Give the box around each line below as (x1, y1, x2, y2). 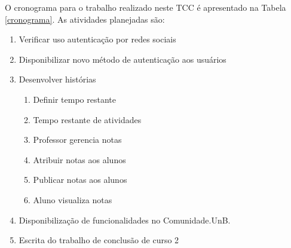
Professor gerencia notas (33, 133, 122, 146)
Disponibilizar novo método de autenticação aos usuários (19, 53, 226, 65)
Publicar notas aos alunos (33, 173, 127, 186)
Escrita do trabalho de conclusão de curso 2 (19, 234, 179, 246)
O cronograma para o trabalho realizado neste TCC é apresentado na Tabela (5, 1, 286, 13)
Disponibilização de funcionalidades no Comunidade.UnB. (19, 213, 231, 226)
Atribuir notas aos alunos (33, 153, 126, 166)
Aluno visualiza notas (33, 193, 112, 206)
